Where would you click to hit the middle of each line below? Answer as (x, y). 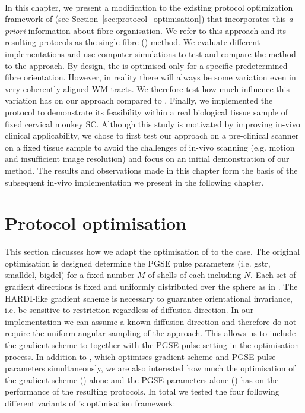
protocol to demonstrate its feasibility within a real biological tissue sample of (146, 112)
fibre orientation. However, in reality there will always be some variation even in (150, 77)
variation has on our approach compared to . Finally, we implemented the (139, 100)
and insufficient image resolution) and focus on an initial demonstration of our (147, 159)
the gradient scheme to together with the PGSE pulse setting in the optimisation (152, 344)
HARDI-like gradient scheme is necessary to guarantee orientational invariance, (149, 298)
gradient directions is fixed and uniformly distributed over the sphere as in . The (151, 286)
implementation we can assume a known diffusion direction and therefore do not (151, 321)
